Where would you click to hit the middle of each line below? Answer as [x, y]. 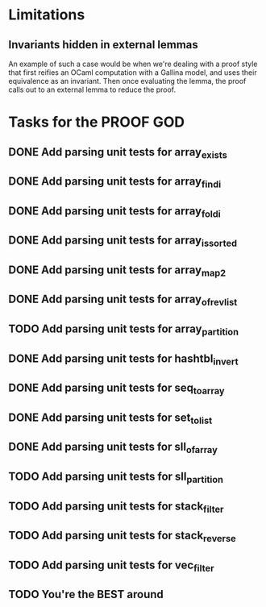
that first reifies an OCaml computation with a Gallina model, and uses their [133, 73]
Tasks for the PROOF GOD [97, 122]
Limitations [47, 15]
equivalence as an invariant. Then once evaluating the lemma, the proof [127, 81]
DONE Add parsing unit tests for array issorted [123, 241]
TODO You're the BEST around [86, 595]
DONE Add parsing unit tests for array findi [115, 183]
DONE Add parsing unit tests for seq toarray [116, 389]
